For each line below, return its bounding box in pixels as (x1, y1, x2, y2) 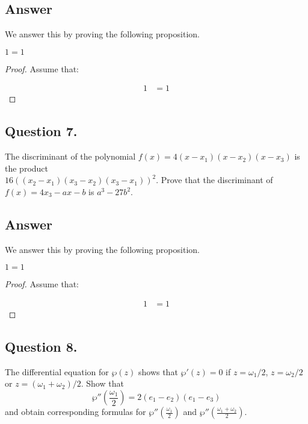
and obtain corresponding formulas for (5, 405, 146, 417)
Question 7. (5, 122, 78, 140)
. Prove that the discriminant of (156, 173, 273, 186)
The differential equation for (5, 365, 109, 378)
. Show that (81, 377, 124, 390)
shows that (138, 365, 178, 378)
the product (5, 161, 49, 174)
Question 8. (5, 337, 78, 355)
